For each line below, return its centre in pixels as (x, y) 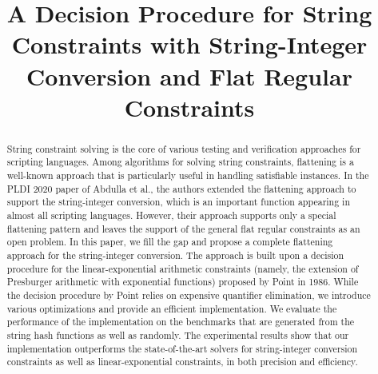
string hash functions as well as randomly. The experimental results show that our (178, 334)
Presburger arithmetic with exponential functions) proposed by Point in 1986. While (183, 282)
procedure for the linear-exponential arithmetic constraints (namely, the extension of (183, 268)
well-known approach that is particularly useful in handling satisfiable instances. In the (188, 175)
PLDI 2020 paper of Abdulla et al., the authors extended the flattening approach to (181, 188)
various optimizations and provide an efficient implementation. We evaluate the (172, 308)
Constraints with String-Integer (189, 44)
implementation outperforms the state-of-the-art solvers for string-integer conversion (182, 348)
